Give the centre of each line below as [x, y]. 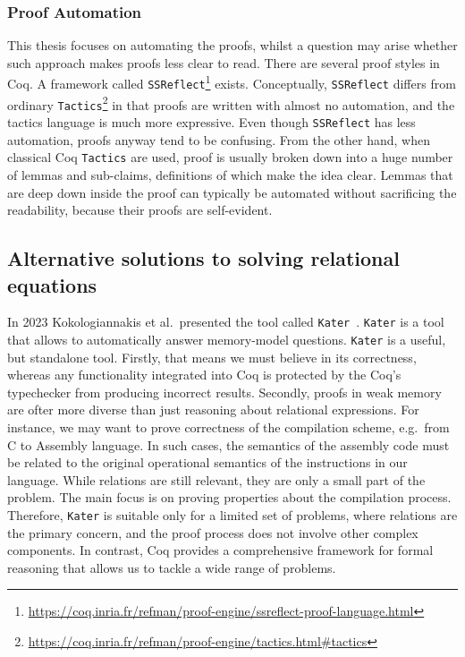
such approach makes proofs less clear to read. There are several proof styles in [224, 62]
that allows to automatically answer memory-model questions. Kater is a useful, [227, 339]
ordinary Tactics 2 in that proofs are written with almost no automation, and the [231, 103]
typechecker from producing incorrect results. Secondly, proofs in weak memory [224, 392]
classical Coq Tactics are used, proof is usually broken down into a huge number [230, 157]
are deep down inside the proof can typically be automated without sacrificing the [232, 192]
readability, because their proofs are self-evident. [140, 210]
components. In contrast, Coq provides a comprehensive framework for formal [220, 550]
